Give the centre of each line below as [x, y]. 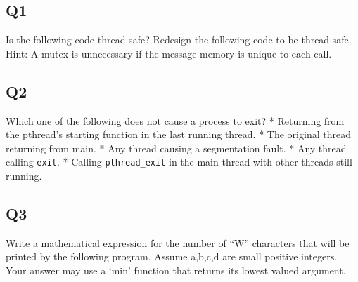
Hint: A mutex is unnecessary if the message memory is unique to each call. [169, 53]
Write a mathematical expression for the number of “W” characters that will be [178, 242]
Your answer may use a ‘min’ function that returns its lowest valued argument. [176, 270]
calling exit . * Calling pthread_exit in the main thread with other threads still [179, 162]
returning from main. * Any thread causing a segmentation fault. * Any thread [176, 148]
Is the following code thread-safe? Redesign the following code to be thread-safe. [179, 40]
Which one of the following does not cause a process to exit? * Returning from [175, 120]
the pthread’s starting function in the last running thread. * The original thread [178, 134]
